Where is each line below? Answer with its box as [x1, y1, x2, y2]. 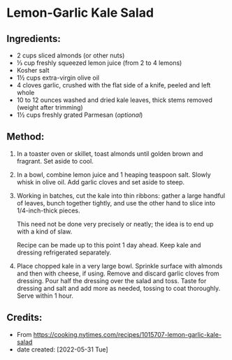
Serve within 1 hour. [16, 291, 74, 300]
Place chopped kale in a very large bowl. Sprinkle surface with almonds [16, 261, 223, 270]
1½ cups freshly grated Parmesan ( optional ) [16, 110, 143, 119]
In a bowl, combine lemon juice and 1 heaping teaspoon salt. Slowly [16, 170, 211, 179]
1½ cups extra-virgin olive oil [16, 73, 99, 82]
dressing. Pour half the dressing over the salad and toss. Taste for [16, 276, 207, 285]
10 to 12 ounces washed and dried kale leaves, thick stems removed [16, 96, 212, 104]
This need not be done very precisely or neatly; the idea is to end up [16, 219, 214, 228]
